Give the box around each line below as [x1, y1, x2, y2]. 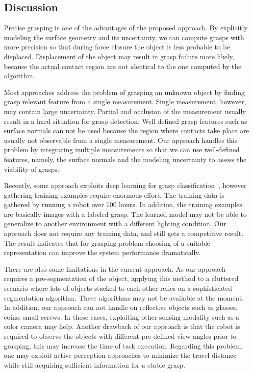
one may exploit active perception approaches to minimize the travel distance [4, 350, 236, 360]
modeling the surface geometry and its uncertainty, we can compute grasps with [4, 32, 244, 42]
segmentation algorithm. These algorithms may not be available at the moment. [4, 292, 244, 303]
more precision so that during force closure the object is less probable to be [4, 42, 230, 52]
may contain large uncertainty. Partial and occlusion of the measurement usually [4, 106, 246, 116]
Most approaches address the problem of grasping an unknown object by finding [4, 87, 245, 97]
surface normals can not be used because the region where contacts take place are [4, 125, 249, 136]
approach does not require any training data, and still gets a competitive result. [4, 228, 244, 238]
